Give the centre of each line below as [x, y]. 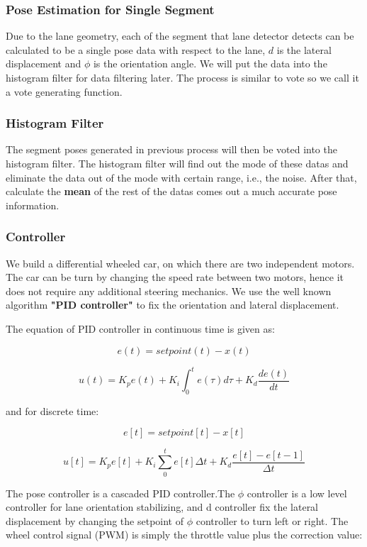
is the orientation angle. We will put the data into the [210, 63]
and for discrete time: [52, 410]
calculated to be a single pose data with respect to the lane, [136, 49]
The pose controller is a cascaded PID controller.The [120, 493]
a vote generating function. [64, 91]
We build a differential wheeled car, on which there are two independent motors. [180, 263]
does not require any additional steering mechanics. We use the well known [169, 291]
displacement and [44, 63]
